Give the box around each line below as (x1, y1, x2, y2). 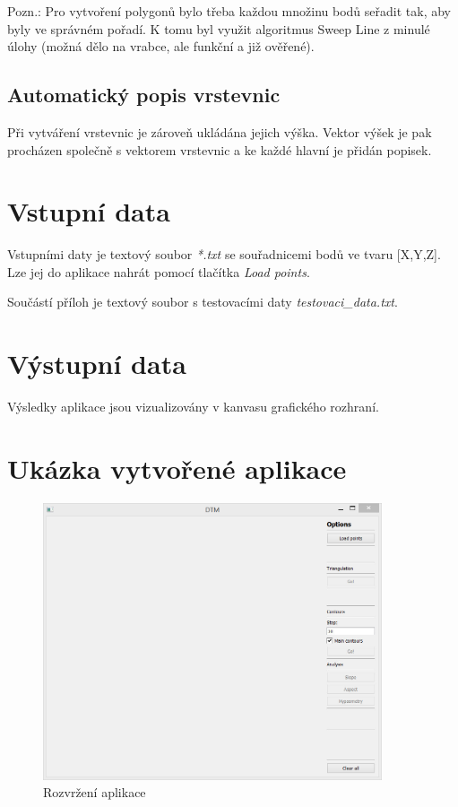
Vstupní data (7, 193, 170, 230)
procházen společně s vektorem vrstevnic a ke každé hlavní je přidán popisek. (7, 140, 432, 159)
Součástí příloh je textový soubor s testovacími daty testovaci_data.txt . (7, 292, 398, 311)
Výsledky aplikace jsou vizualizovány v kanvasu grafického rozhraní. (7, 397, 379, 416)
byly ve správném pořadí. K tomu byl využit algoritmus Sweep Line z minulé (7, 19, 430, 38)
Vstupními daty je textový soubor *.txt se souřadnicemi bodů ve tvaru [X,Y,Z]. (7, 245, 441, 264)
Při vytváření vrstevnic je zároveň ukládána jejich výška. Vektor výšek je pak (7, 122, 432, 141)
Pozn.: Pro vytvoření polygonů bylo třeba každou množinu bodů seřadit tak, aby (7, 2, 451, 20)
